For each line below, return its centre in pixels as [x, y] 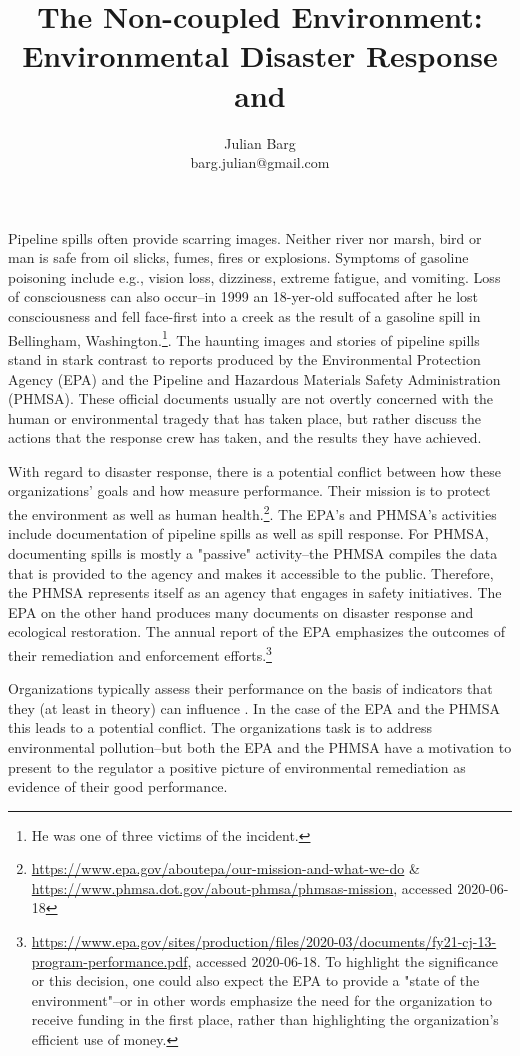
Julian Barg [260, 142]
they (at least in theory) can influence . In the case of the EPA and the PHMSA [254, 707]
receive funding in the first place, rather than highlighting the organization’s [265, 1019]
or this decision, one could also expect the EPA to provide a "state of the [255, 980]
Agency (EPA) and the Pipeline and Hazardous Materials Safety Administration [254, 378]
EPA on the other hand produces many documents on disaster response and [241, 611]
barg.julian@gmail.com [260, 162]
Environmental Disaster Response [260, 55]
